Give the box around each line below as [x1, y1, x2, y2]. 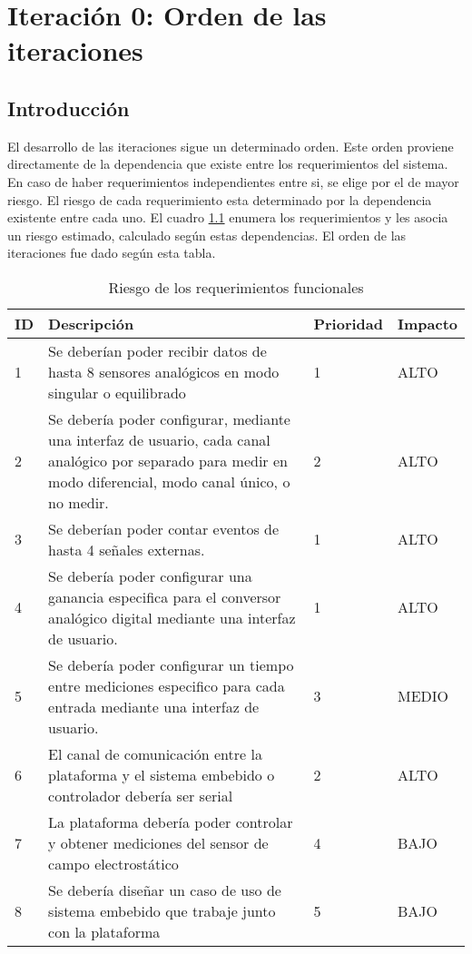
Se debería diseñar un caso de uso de [48, 879, 281, 900]
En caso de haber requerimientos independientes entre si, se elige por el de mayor [7, 172, 459, 191]
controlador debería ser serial [48, 784, 233, 806]
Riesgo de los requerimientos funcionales [108, 276, 364, 298]
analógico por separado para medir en [48, 449, 288, 471]
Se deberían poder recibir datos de [48, 339, 267, 361]
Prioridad [313, 312, 383, 334]
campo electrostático [48, 852, 179, 874]
